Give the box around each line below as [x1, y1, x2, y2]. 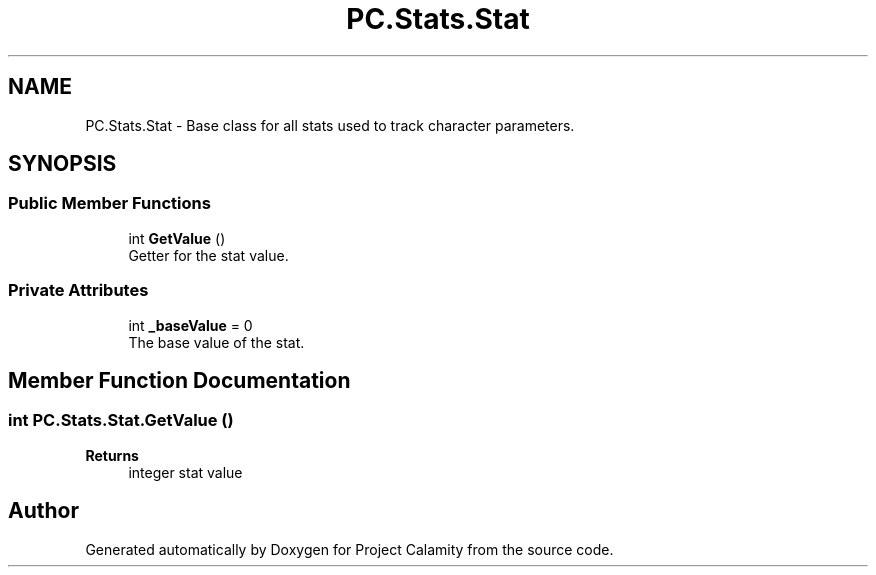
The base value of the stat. [128, 333, 305, 351]
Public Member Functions [8, 193, 211, 214]
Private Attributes [8, 280, 149, 301]
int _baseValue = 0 [128, 316, 253, 334]
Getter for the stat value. [128, 246, 289, 264]
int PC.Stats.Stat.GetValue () [8, 410, 234, 431]
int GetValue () [128, 229, 226, 247]
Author [8, 498, 79, 524]
